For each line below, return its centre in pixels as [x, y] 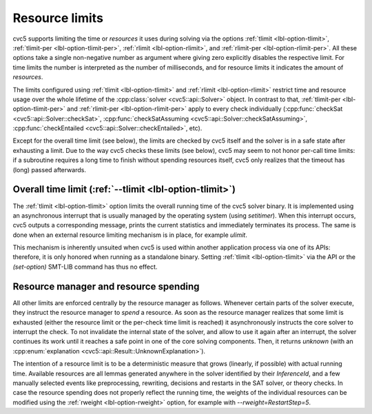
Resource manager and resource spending [106, 286]
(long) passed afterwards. [49, 169]
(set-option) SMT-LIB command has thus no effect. [85, 267]
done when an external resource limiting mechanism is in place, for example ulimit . [130, 235]
